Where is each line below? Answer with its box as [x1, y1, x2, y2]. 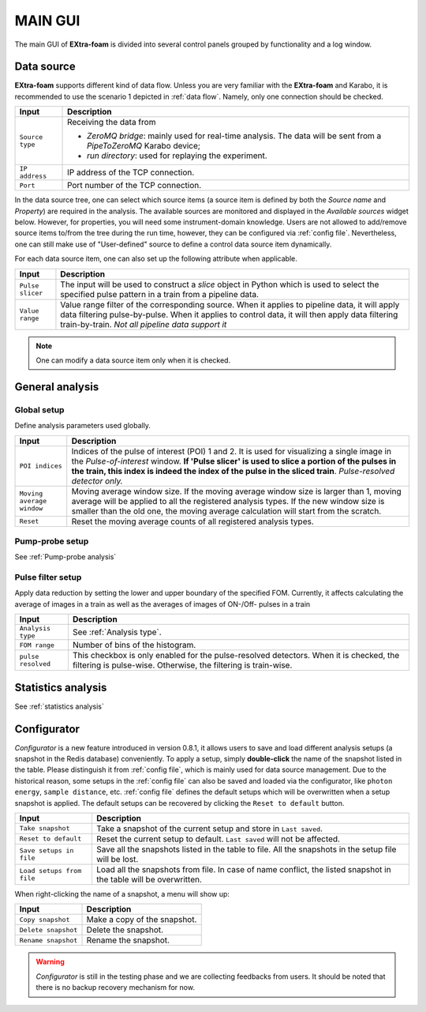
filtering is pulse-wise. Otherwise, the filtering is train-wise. [72, 660, 293, 671]
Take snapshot [19, 824, 70, 833]
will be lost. [95, 853, 139, 864]
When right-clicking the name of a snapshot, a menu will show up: [14, 889, 230, 898]
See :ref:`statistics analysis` [14, 702, 104, 711]
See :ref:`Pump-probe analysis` [14, 552, 117, 562]
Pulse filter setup [14, 572, 82, 583]
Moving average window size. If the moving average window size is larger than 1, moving [71, 486, 402, 497]
